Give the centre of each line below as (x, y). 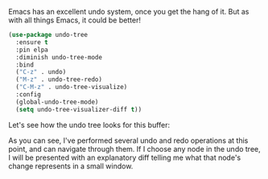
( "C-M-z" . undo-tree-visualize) (72, 87)
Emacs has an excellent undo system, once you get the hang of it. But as (129, 12)
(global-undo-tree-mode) (57, 102)
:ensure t (32, 42)
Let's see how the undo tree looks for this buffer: (89, 124)
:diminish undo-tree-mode (59, 57)
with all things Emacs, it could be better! (74, 20)
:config (29, 95)
